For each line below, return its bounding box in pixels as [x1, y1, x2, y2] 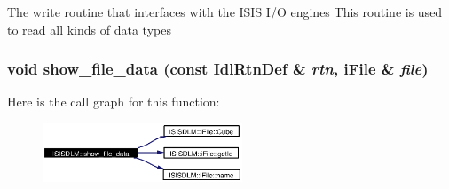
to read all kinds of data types [7, 20, 171, 38]
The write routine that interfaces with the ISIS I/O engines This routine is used [7, 3, 443, 20]
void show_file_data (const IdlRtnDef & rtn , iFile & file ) [7, 58, 429, 80]
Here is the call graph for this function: [7, 92, 220, 111]
